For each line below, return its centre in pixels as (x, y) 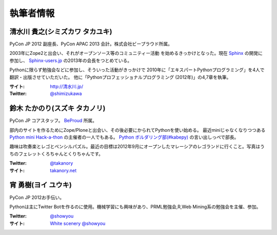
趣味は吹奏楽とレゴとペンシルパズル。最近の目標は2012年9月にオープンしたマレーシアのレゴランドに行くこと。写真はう (137, 147)
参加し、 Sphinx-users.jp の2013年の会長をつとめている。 (71, 60)
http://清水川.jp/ (67, 87)
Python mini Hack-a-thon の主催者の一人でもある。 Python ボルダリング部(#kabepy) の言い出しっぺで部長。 (124, 137)
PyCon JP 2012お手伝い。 (37, 197)
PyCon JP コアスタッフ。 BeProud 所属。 (53, 121)
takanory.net (63, 170)
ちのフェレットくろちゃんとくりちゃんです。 (56, 153)
